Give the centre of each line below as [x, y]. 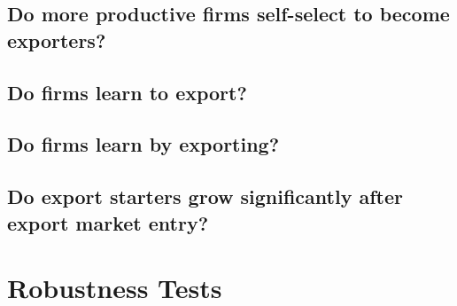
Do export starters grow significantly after [205, 196]
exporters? [57, 39]
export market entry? [108, 222]
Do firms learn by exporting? [143, 144]
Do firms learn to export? [127, 92]
